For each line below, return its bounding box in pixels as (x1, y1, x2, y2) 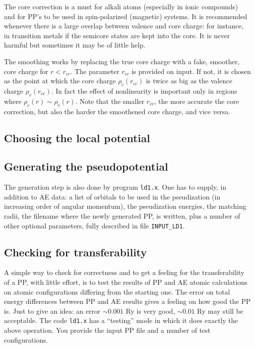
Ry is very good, (126, 305, 175, 316)
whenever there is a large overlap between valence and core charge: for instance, (4, 21, 244, 31)
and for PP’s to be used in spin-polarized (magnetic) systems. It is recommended (4, 11, 248, 21)
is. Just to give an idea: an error (4, 305, 101, 316)
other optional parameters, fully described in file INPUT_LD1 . (4, 220, 185, 230)
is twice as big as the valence (146, 75, 232, 86)
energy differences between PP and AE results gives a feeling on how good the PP (4, 296, 251, 306)
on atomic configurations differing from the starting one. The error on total (4, 286, 230, 297)
